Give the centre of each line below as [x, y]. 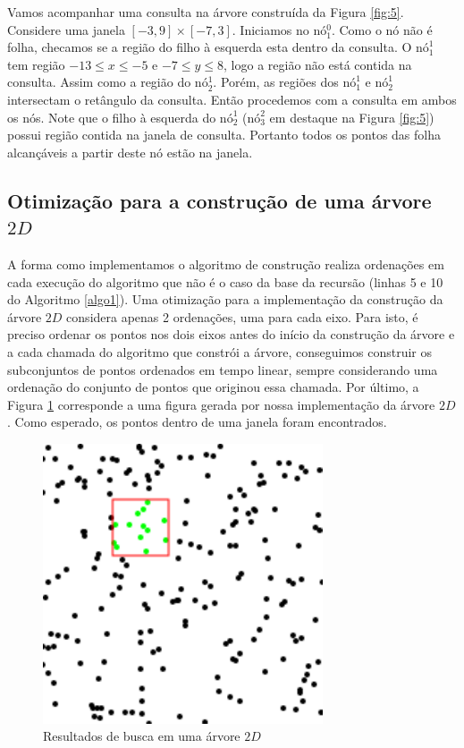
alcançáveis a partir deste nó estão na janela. [130, 152]
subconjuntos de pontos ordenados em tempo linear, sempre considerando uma [223, 369]
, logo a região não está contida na [318, 64]
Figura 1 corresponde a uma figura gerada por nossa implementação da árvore [221, 404]
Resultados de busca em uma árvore [142, 736]
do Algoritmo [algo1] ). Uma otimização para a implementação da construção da [225, 299]
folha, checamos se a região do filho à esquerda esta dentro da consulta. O [210, 47]
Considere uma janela [66, 29]
